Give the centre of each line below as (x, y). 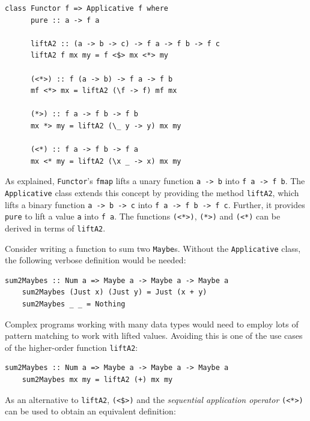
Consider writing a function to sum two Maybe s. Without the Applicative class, (153, 248)
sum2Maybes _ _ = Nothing (74, 304)
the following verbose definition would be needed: (96, 260)
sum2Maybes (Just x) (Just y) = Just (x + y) (114, 292)
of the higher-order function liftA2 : (71, 347)
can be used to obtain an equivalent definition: (90, 411)
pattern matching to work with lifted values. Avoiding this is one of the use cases (154, 336)
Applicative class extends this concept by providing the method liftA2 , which (152, 192)
